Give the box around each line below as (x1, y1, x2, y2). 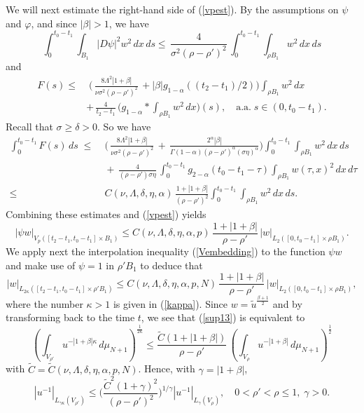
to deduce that (140, 257, 203, 272)
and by (272, 296, 302, 311)
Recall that (6, 119, 53, 134)
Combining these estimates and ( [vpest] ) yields (6, 207, 206, 222)
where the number (6, 296, 83, 311)
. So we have (97, 119, 151, 134)
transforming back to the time (6, 310, 135, 325)
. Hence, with (138, 361, 195, 376)
